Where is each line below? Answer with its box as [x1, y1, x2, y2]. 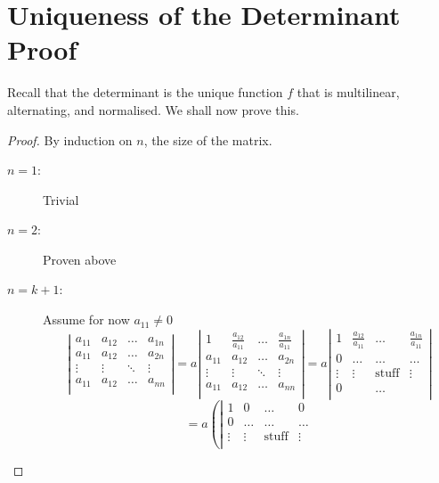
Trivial [43, 190, 79, 209]
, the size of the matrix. [143, 130, 272, 149]
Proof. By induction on [7, 130, 133, 149]
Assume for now [43, 310, 130, 329]
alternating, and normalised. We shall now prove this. [7, 100, 299, 119]
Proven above [43, 250, 117, 268]
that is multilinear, [297, 83, 400, 102]
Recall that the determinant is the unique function [7, 83, 283, 102]
